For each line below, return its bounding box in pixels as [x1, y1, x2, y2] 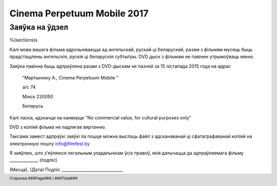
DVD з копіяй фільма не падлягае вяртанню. [9, 123, 106, 130]
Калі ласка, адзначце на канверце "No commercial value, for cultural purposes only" [9, 114, 192, 120]
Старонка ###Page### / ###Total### [9, 176, 78, 181]
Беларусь [22, 103, 44, 109]
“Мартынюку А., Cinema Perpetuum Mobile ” [22, 74, 118, 80]
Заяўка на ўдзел [9, 23, 69, 32]
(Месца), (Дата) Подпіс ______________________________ [9, 167, 123, 173]
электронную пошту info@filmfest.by [9, 140, 90, 147]
